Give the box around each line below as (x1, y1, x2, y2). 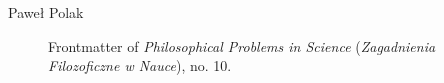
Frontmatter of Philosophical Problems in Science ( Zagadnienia (48, 35, 436, 56)
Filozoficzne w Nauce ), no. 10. (48, 55, 232, 76)
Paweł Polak (8, 2, 84, 22)
